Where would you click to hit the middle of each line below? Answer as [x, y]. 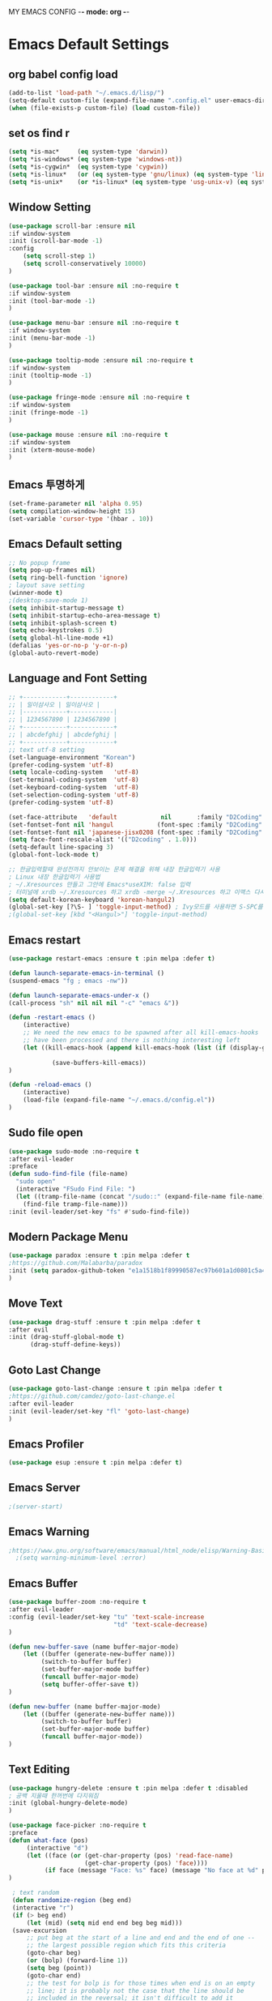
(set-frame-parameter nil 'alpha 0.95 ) [76, 504]
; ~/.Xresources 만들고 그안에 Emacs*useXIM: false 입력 [100, 884]
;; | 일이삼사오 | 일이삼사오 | [54, 704]
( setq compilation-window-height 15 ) [72, 511]
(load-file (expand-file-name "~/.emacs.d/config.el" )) [119, 1100]
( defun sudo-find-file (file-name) [68, 1174]
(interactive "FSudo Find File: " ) [76, 1189]
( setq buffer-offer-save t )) [90, 1684]
